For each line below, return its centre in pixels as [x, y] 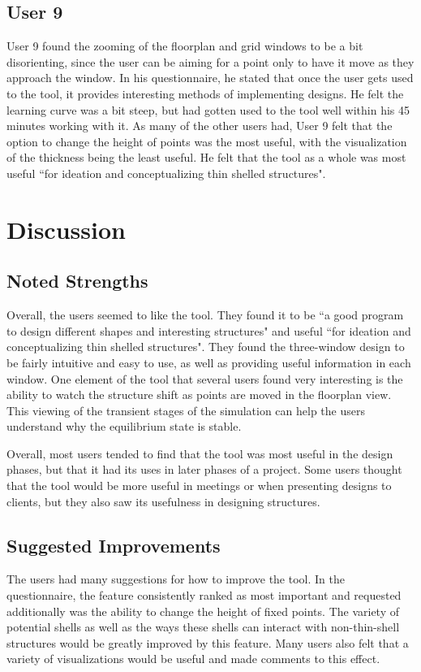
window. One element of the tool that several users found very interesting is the [205, 378]
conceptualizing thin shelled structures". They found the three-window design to [206, 347]
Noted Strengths [77, 281]
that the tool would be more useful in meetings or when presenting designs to [199, 486]
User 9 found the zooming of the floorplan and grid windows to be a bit [185, 46]
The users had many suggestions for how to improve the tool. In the [176, 579]
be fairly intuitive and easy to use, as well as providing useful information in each [209, 362]
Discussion [66, 229]
